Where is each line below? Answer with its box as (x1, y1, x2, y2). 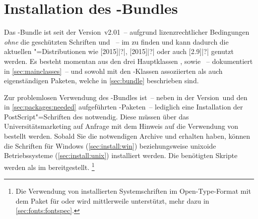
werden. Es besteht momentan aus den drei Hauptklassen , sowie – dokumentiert (4, 55, 253, 66)
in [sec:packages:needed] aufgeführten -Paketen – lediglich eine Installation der (4, 102, 243, 112)
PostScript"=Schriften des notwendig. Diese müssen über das (4, 111, 189, 121)
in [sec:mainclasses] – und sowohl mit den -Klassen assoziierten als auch (4, 65, 223, 76)
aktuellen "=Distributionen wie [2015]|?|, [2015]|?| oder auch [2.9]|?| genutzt (4, 46, 234, 56)
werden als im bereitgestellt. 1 (4, 160, 95, 172)
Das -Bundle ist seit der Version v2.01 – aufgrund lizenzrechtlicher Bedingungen (4, 27, 250, 37)
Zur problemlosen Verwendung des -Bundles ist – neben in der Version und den (4, 92, 248, 102)
